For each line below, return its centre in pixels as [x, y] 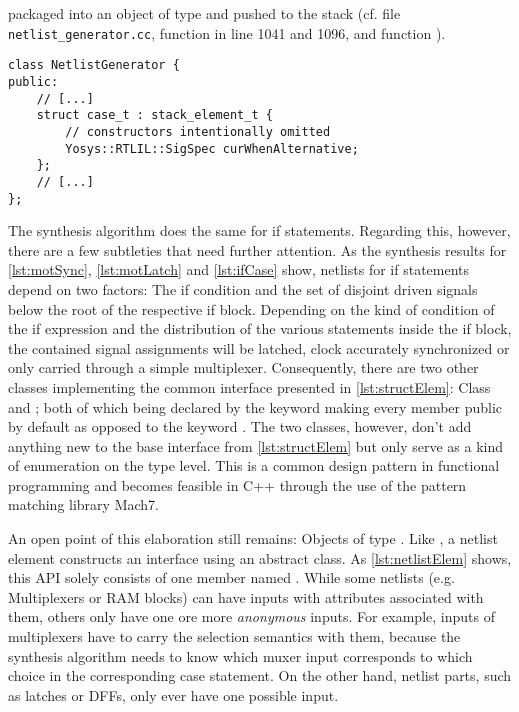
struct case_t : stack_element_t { [154, 115]
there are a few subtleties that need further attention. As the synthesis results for [257, 249]
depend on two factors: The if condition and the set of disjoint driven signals [243, 288]
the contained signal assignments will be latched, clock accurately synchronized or [259, 347]
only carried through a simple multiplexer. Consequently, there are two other [243, 367]
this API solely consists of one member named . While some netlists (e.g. [231, 577]
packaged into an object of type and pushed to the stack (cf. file [204, 13]
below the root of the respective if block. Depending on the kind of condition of [251, 308]
